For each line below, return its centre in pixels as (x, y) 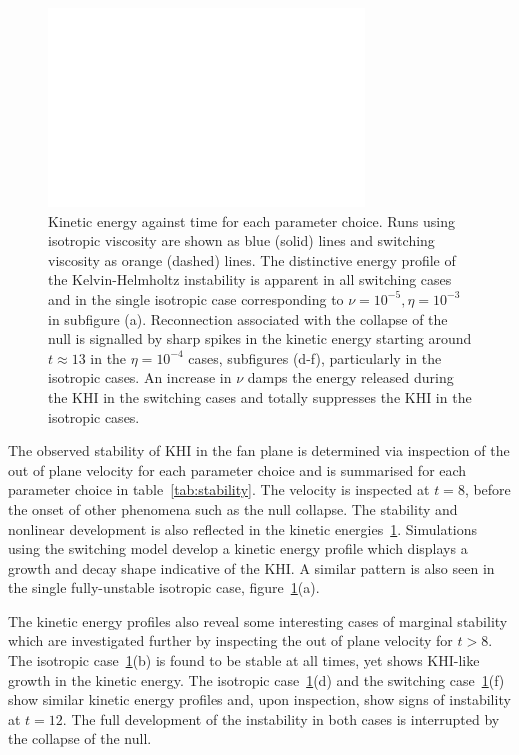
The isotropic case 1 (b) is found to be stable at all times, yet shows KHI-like (244, 660)
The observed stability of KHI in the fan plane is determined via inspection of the (259, 450)
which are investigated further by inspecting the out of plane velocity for (230, 640)
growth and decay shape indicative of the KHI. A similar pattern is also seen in (251, 567)
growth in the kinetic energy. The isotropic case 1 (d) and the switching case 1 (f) (256, 679)
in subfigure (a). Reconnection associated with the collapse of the (248, 318)
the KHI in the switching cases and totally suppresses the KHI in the (260, 396)
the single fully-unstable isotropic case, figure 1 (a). (164, 587)
